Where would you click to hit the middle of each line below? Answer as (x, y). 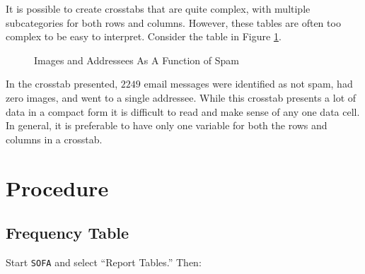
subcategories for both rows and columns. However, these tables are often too (173, 22)
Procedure (57, 187)
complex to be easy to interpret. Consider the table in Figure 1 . (144, 36)
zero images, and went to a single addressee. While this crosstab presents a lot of (181, 97)
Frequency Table (68, 233)
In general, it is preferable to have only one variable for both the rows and (167, 125)
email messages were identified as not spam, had (248, 84)
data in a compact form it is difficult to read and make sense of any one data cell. (183, 111)
